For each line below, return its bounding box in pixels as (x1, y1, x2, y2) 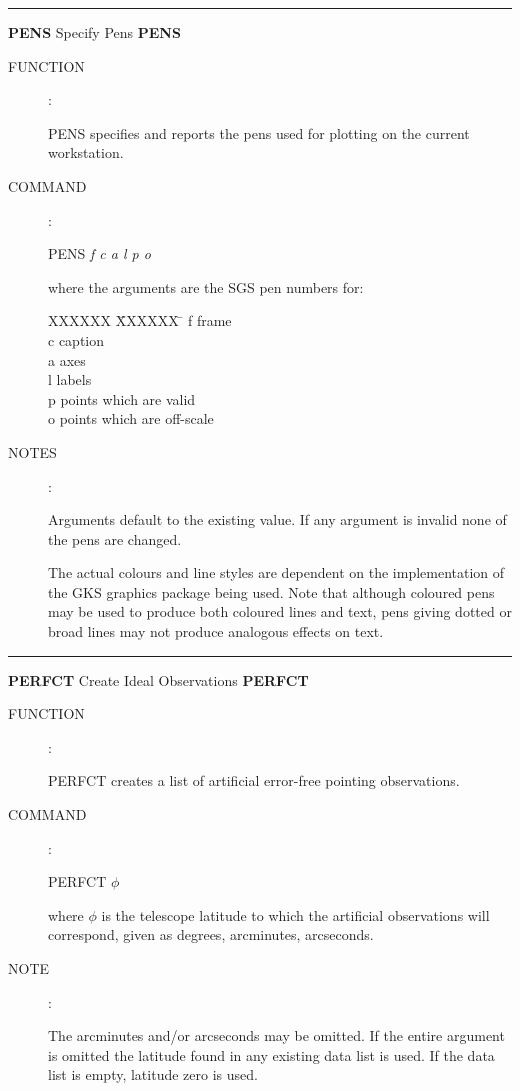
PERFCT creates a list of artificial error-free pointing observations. (48, 770, 460, 791)
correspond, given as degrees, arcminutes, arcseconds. (48, 924, 374, 945)
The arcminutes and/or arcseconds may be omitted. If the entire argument (48, 1025, 505, 1046)
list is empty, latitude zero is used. (48, 1064, 258, 1085)
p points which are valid (48, 388, 196, 409)
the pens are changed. (48, 528, 182, 549)
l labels (48, 369, 92, 390)
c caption (48, 329, 104, 350)
